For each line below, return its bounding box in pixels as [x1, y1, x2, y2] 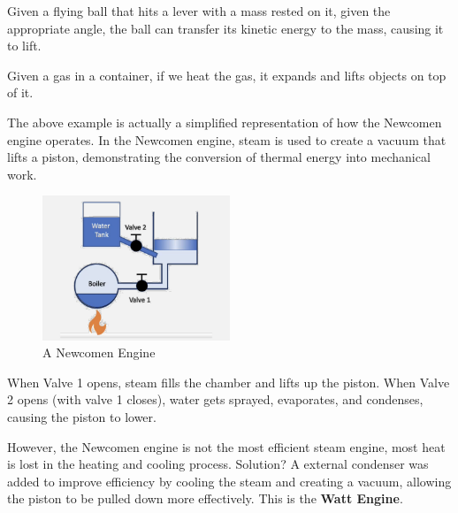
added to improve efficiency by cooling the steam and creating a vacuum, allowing [7, 471, 452, 490]
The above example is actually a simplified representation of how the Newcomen [7, 112, 442, 131]
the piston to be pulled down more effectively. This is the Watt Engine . [7, 489, 403, 508]
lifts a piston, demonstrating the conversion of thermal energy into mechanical [7, 148, 431, 166]
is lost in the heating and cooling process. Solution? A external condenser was [7, 455, 429, 473]
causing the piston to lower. [7, 407, 156, 425]
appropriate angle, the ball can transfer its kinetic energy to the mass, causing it [7, 19, 444, 37]
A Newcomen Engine [42, 343, 156, 362]
